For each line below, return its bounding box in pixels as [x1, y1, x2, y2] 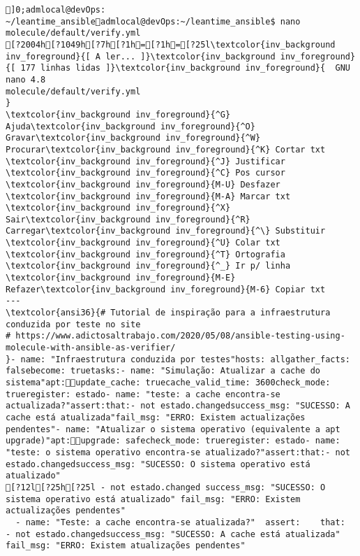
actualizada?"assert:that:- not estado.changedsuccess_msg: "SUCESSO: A [6, 401, 350, 411]
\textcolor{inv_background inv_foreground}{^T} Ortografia [6, 249, 285, 259]
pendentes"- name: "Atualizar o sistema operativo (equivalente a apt [6, 424, 340, 434]
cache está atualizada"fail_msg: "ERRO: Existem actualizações [6, 412, 306, 422]
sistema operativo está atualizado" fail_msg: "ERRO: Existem [6, 494, 301, 504]
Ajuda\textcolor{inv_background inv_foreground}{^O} [6, 121, 255, 131]
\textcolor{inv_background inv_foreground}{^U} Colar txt [6, 238, 280, 248]
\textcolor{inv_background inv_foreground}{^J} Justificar [6, 156, 285, 166]
